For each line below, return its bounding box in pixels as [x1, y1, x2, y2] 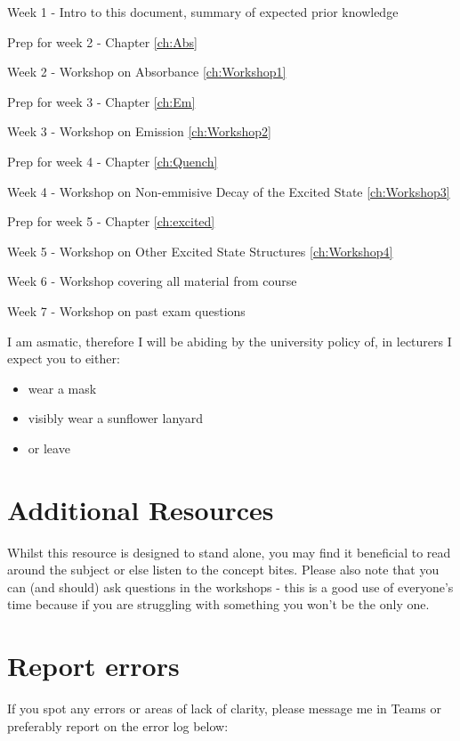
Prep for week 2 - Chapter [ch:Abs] [7, 32, 198, 51]
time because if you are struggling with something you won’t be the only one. [7, 595, 430, 614]
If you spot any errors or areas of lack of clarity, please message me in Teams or [7, 699, 442, 718]
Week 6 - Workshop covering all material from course [7, 272, 297, 290]
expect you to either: [7, 349, 120, 368]
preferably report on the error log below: [7, 716, 229, 735]
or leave [28, 438, 70, 457]
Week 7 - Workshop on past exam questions [7, 301, 246, 320]
